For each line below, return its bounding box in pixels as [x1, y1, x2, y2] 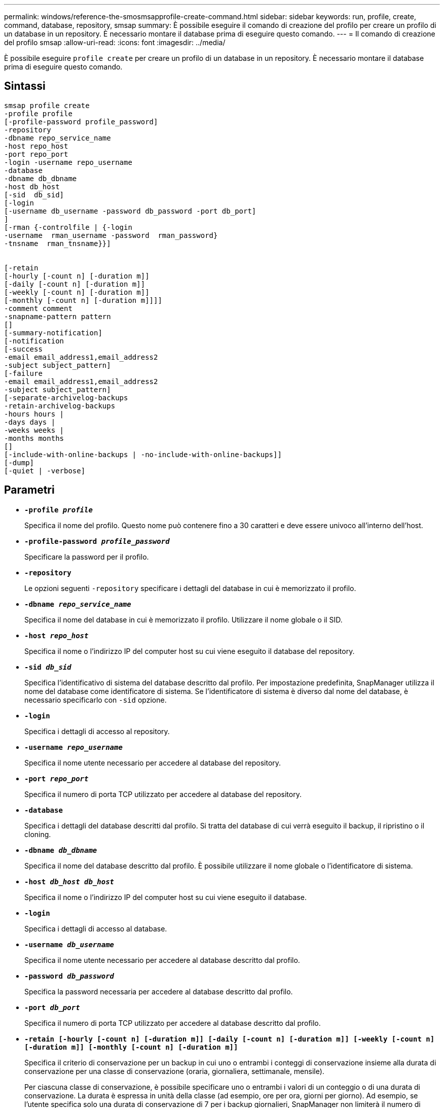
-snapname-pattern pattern [4, 312, 111, 321]
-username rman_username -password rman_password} [4, 231, 218, 239]
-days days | [4, 418, 56, 426]
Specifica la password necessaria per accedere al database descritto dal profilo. [24, 987, 293, 996]
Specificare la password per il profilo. [24, 552, 149, 561]
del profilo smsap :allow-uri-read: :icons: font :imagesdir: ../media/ [4, 38, 226, 47]
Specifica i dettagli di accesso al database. [24, 924, 167, 933]
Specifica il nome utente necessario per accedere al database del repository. [24, 758, 281, 767]
